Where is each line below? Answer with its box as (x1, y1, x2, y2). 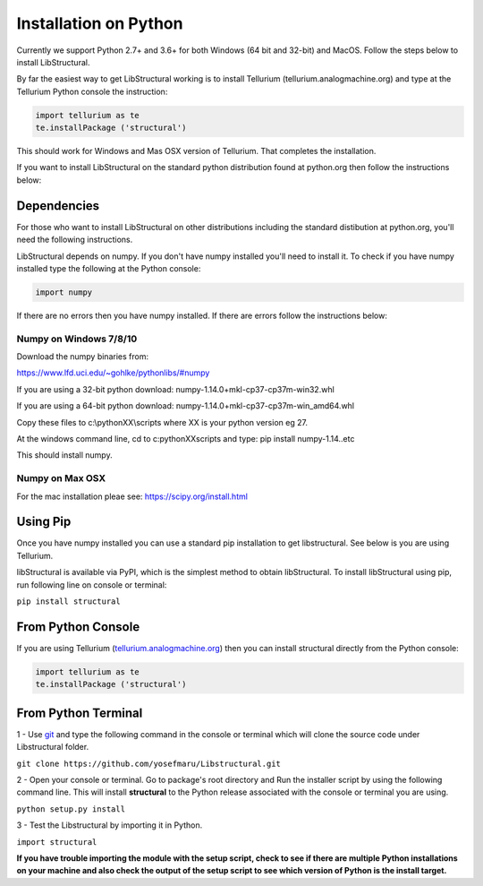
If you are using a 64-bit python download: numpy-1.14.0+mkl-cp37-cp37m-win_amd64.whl (16, 400, 355, 411)
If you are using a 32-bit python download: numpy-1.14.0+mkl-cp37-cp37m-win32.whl (16, 383, 335, 394)
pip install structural (16, 597, 121, 606)
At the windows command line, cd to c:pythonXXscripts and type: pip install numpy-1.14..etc (16, 434, 355, 443)
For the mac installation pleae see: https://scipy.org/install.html (16, 491, 248, 502)
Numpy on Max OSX (16, 472, 106, 485)
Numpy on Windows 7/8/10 (16, 332, 138, 345)
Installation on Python (16, 13, 183, 33)
